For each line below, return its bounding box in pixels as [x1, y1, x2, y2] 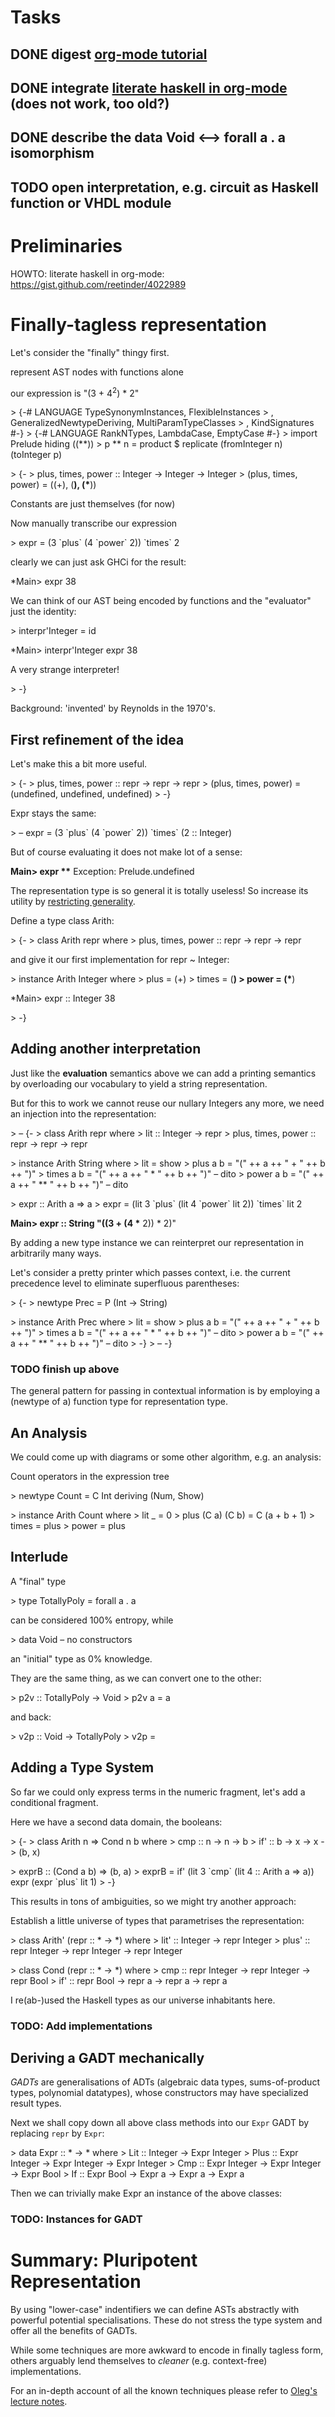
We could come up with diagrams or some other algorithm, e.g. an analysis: [10, 1451, 322, 1463]
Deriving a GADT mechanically [10, 2049, 205, 2066]
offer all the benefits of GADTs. [10, 2325, 138, 2337]
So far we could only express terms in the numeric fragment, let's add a [10, 1786, 306, 1798]
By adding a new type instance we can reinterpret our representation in [10, 1236, 305, 1248]
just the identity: [10, 606, 77, 618]
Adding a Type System [10, 1759, 155, 1776]
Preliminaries [10, 234, 123, 257]
